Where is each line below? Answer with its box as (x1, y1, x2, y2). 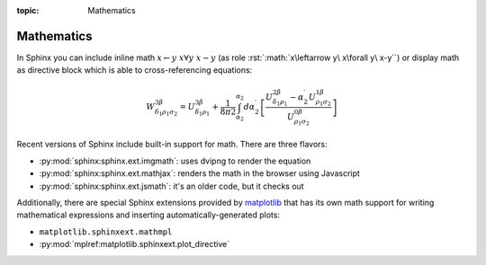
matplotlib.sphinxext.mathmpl (39, 226, 173, 237)
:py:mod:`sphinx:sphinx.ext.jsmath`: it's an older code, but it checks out (39, 181, 305, 191)
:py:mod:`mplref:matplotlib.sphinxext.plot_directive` (39, 239, 230, 250)
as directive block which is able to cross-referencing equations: (16, 65, 253, 75)
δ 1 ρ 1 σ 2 (154, 108, 178, 117)
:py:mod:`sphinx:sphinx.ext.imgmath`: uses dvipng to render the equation (39, 155, 311, 166)
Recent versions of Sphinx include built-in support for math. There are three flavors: (16, 139, 328, 150)
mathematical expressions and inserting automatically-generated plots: (16, 209, 281, 220)
